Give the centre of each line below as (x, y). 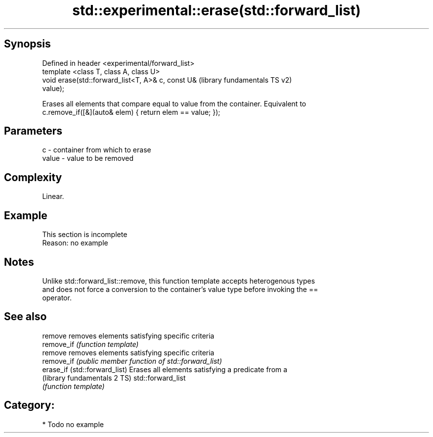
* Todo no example (73, 424)
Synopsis (27, 44)
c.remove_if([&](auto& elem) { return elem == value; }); (131, 112)
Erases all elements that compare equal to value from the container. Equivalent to (174, 103)
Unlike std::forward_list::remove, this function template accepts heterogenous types (179, 281)
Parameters (33, 131)
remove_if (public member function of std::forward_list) (132, 361)
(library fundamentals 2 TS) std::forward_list (114, 378)
